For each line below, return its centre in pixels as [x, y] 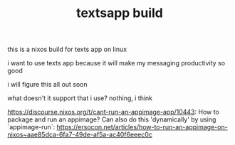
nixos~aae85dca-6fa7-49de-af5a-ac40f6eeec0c [80, 135]
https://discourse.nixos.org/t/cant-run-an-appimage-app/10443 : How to [113, 112]
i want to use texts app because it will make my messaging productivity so [116, 63]
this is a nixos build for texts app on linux [67, 49]
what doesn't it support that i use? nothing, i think [80, 98]
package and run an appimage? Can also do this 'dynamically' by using [112, 119]
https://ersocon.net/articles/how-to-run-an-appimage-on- [142, 127]
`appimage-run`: [31, 127]
